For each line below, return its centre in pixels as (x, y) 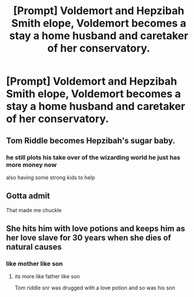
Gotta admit (28, 196)
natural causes (34, 247)
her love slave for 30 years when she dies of (89, 238)
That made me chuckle (34, 210)
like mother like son (35, 264)
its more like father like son (47, 276)
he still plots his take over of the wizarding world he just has (93, 157)
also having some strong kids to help (51, 177)
